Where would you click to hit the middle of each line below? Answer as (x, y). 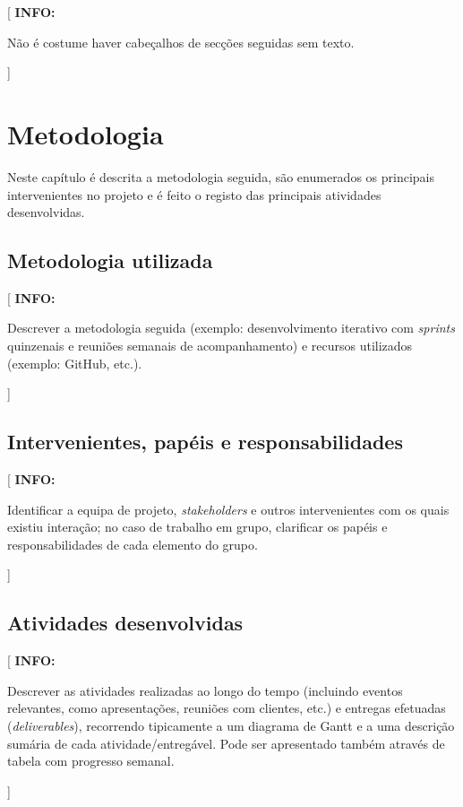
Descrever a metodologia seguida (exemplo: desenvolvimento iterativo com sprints (231, 328)
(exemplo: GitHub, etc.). (75, 363)
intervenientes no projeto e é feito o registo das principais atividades (194, 194)
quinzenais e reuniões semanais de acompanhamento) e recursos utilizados (210, 346)
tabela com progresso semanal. (91, 761)
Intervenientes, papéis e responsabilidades (205, 442)
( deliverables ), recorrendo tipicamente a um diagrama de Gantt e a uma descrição (231, 726)
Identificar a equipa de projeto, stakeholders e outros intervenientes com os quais (228, 509)
